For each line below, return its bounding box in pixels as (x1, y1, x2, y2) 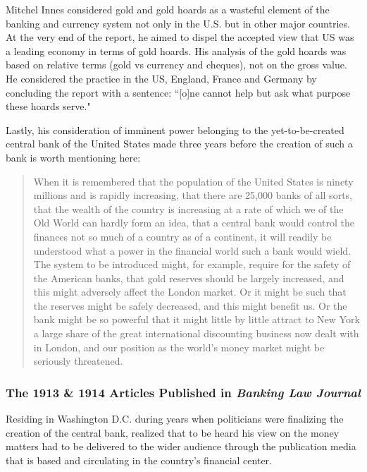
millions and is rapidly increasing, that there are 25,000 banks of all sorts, (33, 188, 352, 202)
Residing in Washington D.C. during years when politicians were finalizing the (6, 411, 344, 426)
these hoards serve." (6, 99, 91, 114)
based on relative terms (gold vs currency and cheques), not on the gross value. (6, 57, 347, 72)
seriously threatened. (33, 353, 123, 368)
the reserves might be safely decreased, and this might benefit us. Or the (33, 298, 347, 313)
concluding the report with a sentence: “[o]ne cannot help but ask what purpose (6, 85, 351, 99)
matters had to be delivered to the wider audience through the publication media (6, 439, 356, 454)
